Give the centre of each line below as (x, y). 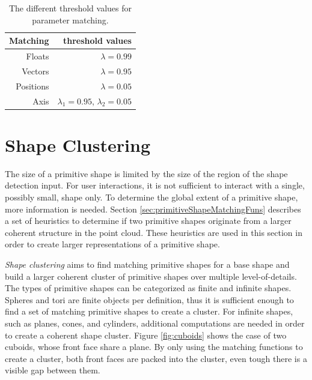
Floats (38, 56)
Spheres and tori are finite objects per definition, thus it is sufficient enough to (149, 299)
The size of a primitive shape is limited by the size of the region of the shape (146, 173)
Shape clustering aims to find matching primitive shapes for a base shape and (147, 264)
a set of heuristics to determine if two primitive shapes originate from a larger (148, 221)
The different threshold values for (70, 8)
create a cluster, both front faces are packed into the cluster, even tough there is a (156, 358)
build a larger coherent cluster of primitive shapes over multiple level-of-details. (151, 276)
